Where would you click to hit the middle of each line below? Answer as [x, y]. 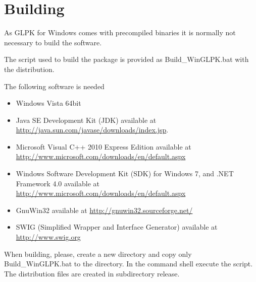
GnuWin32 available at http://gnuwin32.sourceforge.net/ [104, 210]
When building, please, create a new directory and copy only [98, 254]
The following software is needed [54, 86]
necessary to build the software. [53, 42]
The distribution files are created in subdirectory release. [92, 273]
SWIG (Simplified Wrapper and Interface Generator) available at [117, 227]
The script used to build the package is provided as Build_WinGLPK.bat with [126, 59]
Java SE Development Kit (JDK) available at [86, 120]
